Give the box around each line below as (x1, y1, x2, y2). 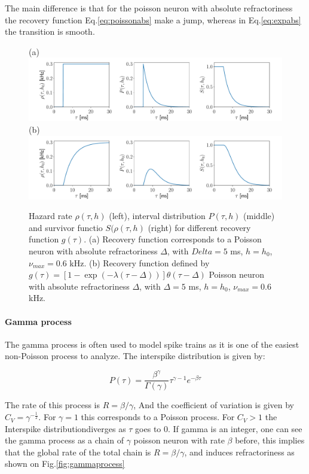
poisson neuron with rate (133, 434, 225, 446)
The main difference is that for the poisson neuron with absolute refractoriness (5, 2, 293, 14)
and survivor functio (29, 221, 103, 233)
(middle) (243, 209, 275, 222)
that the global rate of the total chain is (5, 445, 151, 458)
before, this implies (235, 434, 305, 446)
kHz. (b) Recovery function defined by (69, 256, 210, 269)
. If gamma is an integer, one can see (168, 422, 302, 434)
